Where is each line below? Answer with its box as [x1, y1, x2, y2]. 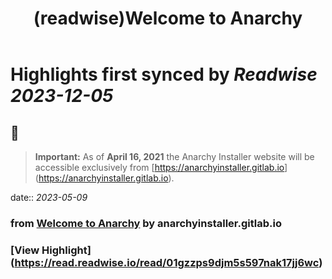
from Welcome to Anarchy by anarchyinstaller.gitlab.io [10, 216, 282, 230]
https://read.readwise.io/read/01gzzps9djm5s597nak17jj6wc [14, 255, 320, 269]
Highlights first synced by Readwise [10, 63, 318, 86]
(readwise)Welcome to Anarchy [33, 7, 303, 30]
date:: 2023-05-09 [10, 192, 88, 203]
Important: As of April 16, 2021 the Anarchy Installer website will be [34, 151, 315, 162]
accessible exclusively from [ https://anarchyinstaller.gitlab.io [34, 162, 285, 173]
